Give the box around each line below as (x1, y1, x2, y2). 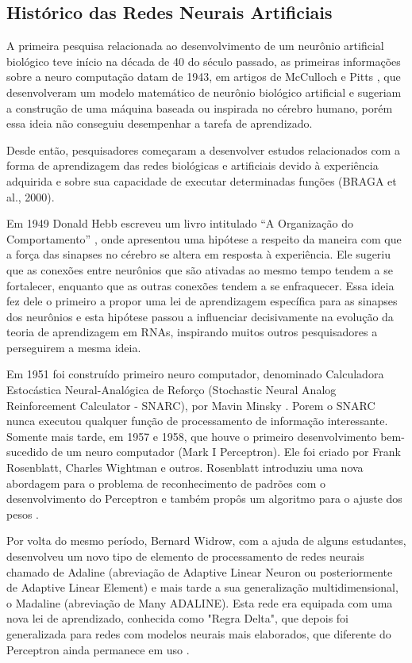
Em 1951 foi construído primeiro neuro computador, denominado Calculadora (6, 366, 384, 382)
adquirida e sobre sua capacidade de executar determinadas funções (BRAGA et (6, 172, 397, 189)
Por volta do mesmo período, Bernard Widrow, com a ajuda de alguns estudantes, (6, 532, 406, 549)
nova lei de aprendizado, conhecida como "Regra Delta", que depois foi (6, 610, 349, 627)
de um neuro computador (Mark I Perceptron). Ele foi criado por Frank (51, 443, 401, 460)
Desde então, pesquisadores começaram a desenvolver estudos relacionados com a (6, 141, 400, 158)
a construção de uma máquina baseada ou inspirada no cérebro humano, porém (6, 99, 393, 116)
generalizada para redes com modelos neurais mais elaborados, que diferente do (6, 625, 391, 642)
